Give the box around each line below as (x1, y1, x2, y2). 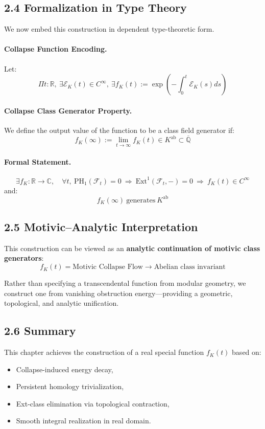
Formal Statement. (4, 156, 71, 167)
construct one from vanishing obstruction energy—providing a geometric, (4, 287, 233, 298)
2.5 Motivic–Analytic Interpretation (4, 219, 198, 235)
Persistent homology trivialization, (16, 381, 124, 392)
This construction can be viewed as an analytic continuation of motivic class (4, 242, 260, 253)
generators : (4, 253, 44, 263)
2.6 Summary (4, 323, 76, 338)
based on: (232, 347, 261, 357)
